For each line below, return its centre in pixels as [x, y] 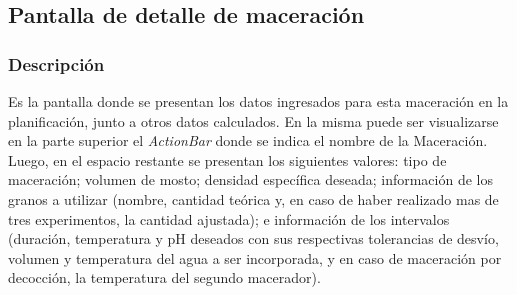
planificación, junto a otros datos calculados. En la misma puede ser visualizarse [253, 120]
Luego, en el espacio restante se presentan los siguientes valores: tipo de [227, 159]
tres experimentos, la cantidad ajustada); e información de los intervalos [229, 218]
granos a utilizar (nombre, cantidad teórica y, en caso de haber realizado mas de [253, 198]
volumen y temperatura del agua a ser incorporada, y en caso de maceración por [255, 257]
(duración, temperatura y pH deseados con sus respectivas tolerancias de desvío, [253, 238]
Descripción [56, 63]
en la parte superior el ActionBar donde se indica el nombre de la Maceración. [248, 140]
